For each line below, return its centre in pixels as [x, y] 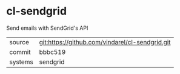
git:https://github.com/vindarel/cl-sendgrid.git [105, 42]
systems [21, 62]
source [19, 42]
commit [20, 52]
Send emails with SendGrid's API [47, 28]
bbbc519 [52, 52]
